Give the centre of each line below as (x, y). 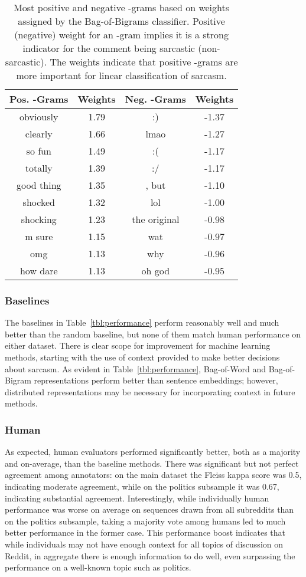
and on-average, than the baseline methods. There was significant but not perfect (152, 463)
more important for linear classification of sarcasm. (121, 75)
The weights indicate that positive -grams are (144, 62)
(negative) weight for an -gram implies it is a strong (121, 35)
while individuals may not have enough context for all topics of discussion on (144, 544)
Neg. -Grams (155, 99)
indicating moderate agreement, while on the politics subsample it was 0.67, (142, 486)
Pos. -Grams (39, 99)
